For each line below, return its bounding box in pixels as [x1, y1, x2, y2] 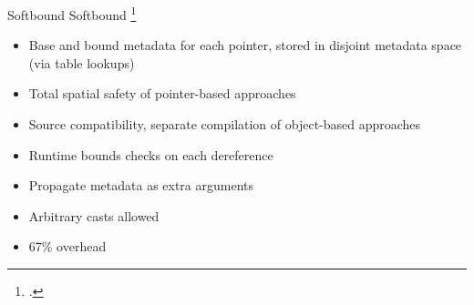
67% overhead [28, 237, 107, 256]
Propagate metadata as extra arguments [28, 176, 254, 195]
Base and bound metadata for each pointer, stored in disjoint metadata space [28, 36, 462, 55]
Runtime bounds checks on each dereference [28, 145, 273, 164]
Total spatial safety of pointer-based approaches [28, 84, 296, 103]
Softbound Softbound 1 [7, 3, 137, 24]
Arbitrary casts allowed [28, 206, 160, 225]
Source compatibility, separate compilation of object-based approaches [28, 115, 421, 134]
